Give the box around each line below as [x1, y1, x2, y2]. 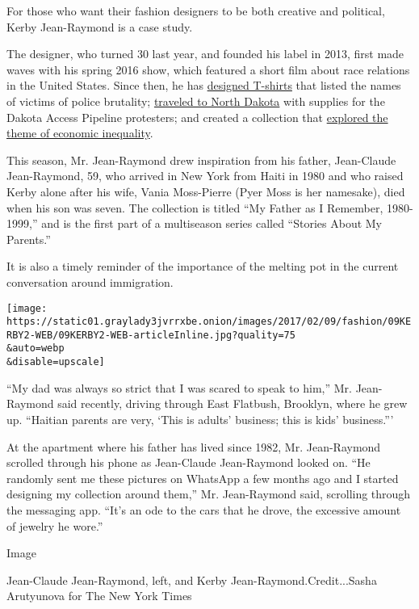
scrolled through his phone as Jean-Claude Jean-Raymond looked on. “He [6, 454, 371, 471]
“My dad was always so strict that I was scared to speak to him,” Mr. [6, 379, 352, 396]
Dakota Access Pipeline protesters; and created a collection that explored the [6, 108, 388, 125]
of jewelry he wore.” [6, 517, 103, 534]
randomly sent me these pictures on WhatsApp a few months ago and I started [6, 469, 399, 486]
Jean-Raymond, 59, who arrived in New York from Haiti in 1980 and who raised [6, 167, 404, 184]
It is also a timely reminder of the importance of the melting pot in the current [6, 258, 399, 275]
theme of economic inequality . [6, 124, 153, 141]
